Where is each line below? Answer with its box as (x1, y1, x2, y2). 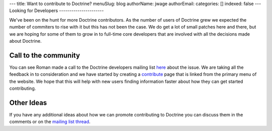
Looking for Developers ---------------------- (9, 8, 104, 14)
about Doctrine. (9, 38, 42, 44)
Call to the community (9, 51, 80, 60)
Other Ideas (9, 98, 47, 107)
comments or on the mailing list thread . (9, 118, 91, 125)
